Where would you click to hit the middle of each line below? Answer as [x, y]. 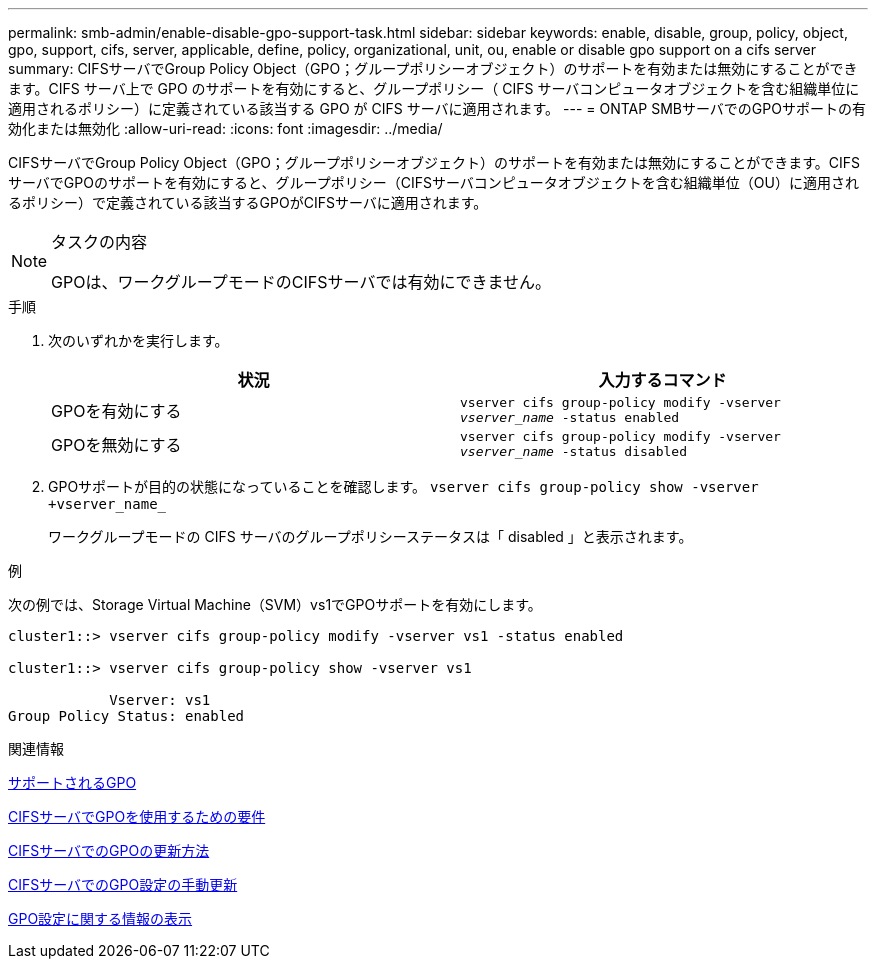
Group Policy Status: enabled [126, 716]
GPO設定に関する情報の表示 [100, 918]
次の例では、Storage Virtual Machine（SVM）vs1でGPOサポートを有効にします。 [275, 604]
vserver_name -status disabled [573, 451]
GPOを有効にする [116, 411]
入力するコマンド [662, 380]
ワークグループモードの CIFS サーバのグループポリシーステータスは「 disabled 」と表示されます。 [370, 536]
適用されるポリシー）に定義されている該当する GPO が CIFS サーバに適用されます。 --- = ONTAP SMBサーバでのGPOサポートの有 [437, 108]
